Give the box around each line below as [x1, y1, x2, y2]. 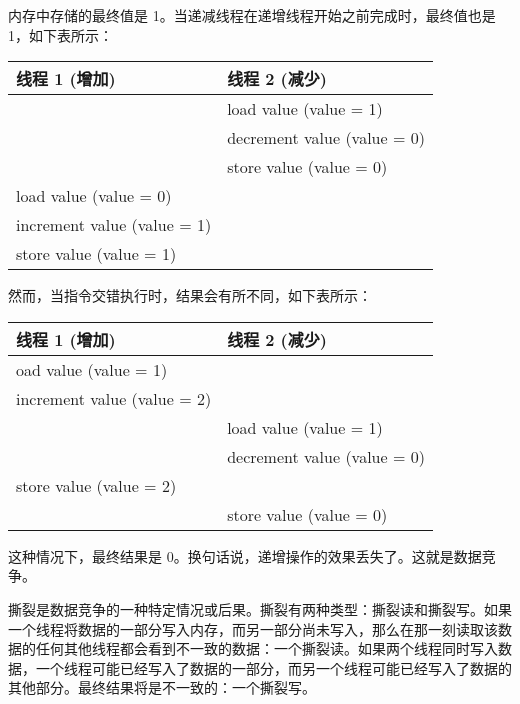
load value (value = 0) [16, 184, 172, 208]
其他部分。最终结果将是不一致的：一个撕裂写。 [8, 677, 316, 698]
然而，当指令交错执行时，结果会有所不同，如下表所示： [8, 285, 372, 306]
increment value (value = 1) [16, 213, 212, 237]
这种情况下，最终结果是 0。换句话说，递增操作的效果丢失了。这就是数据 [8, 545, 482, 566]
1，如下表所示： [8, 24, 113, 45]
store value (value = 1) [16, 242, 177, 266]
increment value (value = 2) [16, 386, 212, 410]
